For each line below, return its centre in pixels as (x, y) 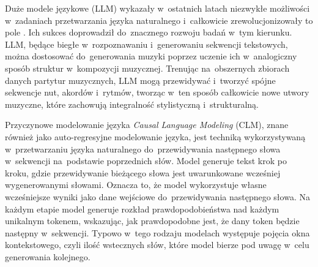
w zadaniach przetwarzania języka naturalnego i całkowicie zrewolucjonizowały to (159, 20)
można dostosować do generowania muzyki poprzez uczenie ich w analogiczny (151, 56)
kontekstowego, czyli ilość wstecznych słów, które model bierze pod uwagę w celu (157, 245)
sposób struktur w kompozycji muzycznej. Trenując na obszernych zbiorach (147, 68)
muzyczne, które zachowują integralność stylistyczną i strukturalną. (132, 104)
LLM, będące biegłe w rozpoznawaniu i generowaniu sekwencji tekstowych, (146, 44)
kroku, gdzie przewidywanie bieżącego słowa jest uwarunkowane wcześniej (143, 172)
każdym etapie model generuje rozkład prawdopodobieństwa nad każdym (142, 209)
